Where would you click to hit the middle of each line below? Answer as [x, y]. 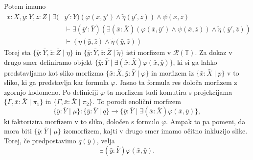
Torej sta [17, 52]
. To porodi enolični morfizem [137, 101]
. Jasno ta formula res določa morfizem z [176, 82]
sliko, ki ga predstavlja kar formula [56, 82]
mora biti [18, 131]
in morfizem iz [173, 72]
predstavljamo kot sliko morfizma [54, 72]
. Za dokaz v [214, 52]
